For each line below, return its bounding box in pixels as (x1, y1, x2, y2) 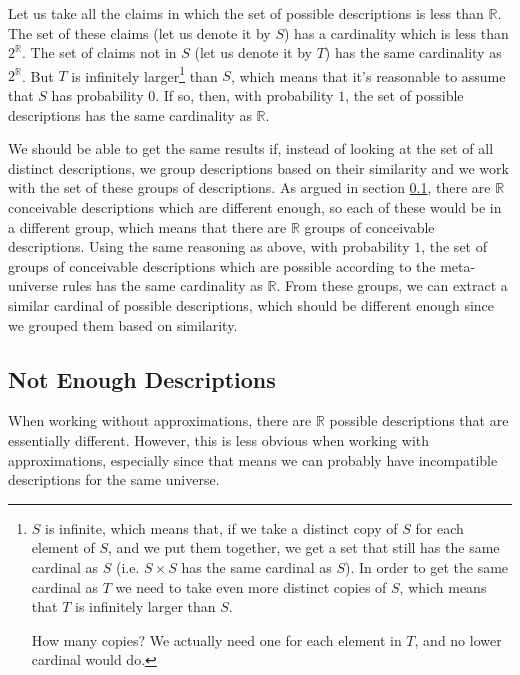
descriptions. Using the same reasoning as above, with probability (8, 236, 410, 257)
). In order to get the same (345, 556, 509, 577)
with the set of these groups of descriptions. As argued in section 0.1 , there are (8, 177, 491, 198)
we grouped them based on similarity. (8, 314, 238, 335)
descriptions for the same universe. (8, 469, 220, 490)
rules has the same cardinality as (62, 275, 263, 296)
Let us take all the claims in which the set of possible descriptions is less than (8, 3, 484, 23)
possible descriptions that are (329, 410, 509, 431)
